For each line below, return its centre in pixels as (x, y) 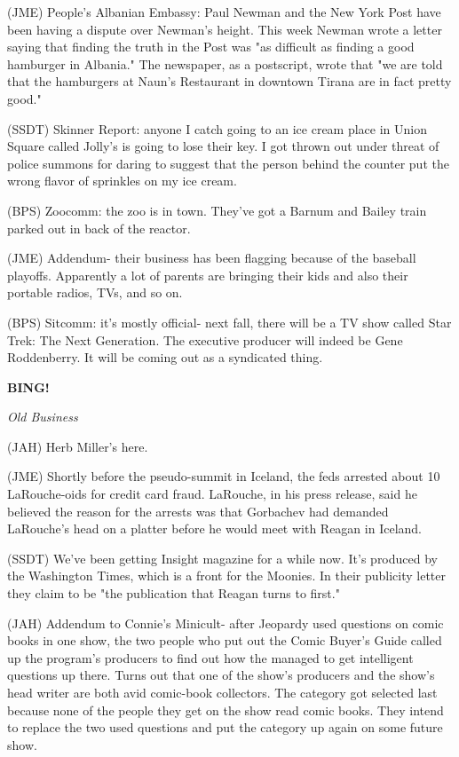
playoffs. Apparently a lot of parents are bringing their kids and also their (208, 275)
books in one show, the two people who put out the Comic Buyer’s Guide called (225, 640)
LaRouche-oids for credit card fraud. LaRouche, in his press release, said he (212, 494)
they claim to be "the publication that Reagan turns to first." (174, 593)
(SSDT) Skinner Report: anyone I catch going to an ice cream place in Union (218, 128)
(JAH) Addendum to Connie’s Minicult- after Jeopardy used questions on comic (226, 623)
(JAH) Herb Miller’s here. (78, 446)
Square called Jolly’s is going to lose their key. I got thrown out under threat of (223, 146)
